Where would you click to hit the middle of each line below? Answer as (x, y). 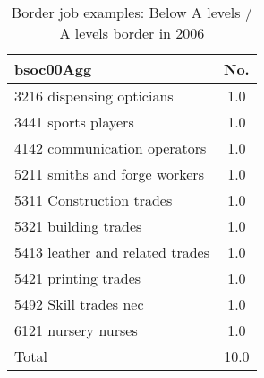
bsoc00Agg (53, 69)
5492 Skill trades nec (79, 304)
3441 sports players (74, 122)
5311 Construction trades (94, 200)
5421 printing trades (78, 278)
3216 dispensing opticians (94, 96)
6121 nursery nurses (76, 330)
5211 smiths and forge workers (109, 174)
